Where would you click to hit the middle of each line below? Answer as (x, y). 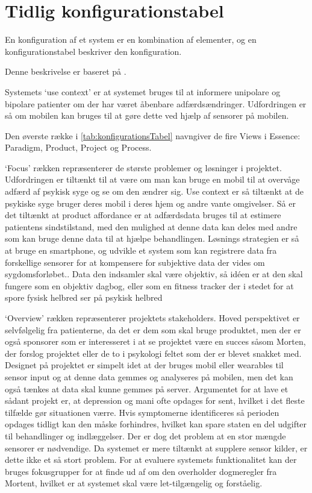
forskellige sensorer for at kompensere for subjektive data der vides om (135, 262)
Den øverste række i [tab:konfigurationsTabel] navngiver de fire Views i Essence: (153, 135)
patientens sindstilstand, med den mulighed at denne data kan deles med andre (151, 226)
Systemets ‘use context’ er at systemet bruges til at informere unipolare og (143, 91)
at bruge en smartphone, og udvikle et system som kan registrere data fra (141, 250)
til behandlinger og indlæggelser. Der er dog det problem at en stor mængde (145, 435)
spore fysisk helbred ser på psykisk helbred (84, 297)
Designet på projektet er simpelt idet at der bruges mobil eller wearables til (144, 365)
